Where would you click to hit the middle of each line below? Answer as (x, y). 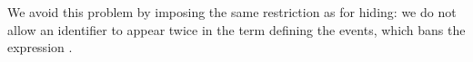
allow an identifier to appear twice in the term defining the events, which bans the (236, 29)
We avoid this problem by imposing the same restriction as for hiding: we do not (232, 12)
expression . (40, 47)
